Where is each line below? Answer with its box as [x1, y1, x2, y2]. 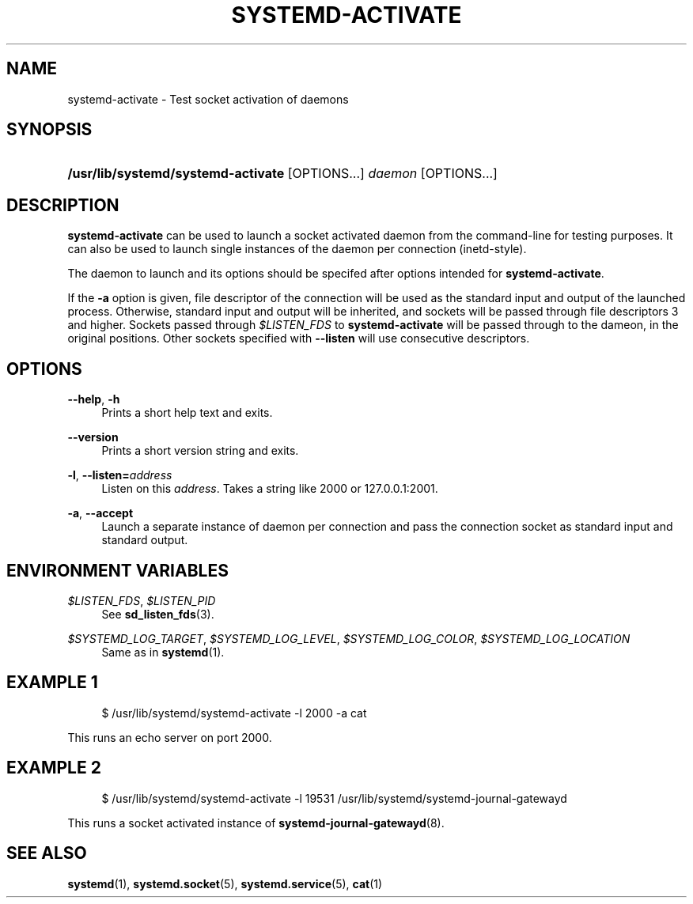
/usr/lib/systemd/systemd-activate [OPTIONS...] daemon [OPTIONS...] [67, 165, 498, 182]
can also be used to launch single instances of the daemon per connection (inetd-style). [67, 242, 527, 256]
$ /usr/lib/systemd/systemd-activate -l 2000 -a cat [101, 705, 367, 720]
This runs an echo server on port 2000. [67, 730, 272, 744]
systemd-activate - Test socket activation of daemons [67, 92, 349, 106]
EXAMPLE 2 [6, 758, 101, 778]
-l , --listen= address [67, 468, 172, 482]
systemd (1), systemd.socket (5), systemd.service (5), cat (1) [67, 876, 383, 891]
